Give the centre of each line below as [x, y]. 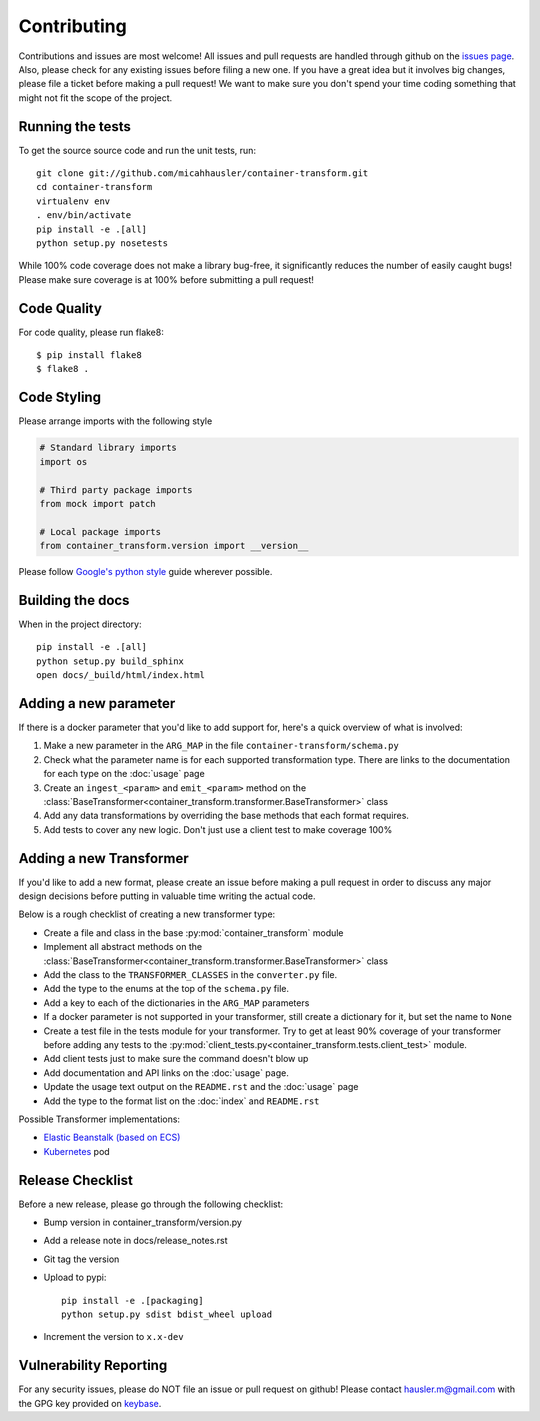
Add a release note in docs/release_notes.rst [136, 1241]
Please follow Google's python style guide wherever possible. [145, 572]
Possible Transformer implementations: [99, 1119]
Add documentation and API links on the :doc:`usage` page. [166, 1072]
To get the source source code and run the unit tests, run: [137, 150]
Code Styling [60, 397]
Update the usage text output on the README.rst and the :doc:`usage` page [201, 1087]
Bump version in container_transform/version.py [142, 1222]
